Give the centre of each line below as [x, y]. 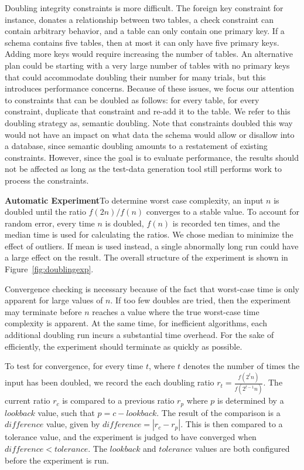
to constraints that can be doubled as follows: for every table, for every [132, 99]
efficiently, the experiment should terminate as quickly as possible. [124, 346]
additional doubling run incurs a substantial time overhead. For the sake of [139, 335]
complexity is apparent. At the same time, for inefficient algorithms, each [136, 323]
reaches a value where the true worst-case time [176, 311]
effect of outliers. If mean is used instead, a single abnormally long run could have [152, 246]
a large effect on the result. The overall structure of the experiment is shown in [146, 257]
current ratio [28, 400]
